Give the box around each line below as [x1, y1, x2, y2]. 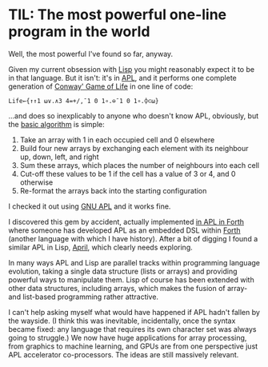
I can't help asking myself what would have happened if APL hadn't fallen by [8, 307, 260, 317]
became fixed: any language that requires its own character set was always [8, 324, 257, 333]
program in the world [8, 22, 150, 41]
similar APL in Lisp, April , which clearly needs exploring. [8, 242, 194, 252]
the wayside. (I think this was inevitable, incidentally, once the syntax [8, 316, 236, 325]
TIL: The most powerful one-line [8, 6, 227, 24]
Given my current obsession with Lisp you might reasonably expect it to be [8, 64, 254, 74]
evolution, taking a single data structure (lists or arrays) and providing [8, 266, 238, 276]
